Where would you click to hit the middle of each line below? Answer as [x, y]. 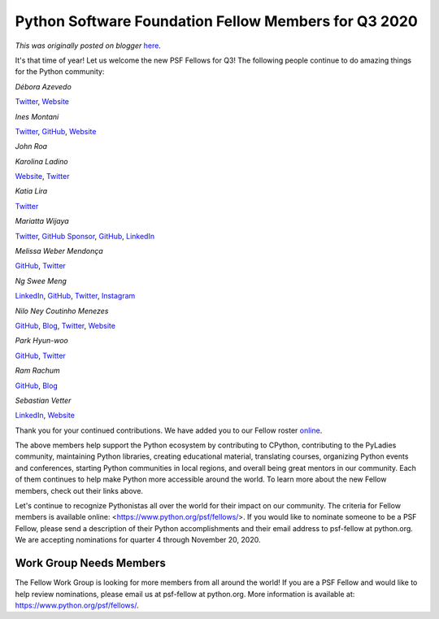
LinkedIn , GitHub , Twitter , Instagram [75, 296]
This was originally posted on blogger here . [88, 46]
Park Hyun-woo [41, 341]
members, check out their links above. [79, 490]
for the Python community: [60, 72]
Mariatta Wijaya [42, 221]
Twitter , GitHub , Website [56, 131]
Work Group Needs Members [90, 563]
